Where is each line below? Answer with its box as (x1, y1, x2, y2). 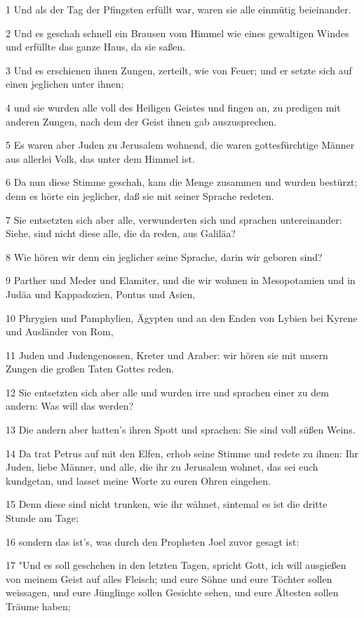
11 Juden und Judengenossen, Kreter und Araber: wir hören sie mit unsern (6, 347, 328, 362)
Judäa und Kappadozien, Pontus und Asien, (6, 286, 196, 301)
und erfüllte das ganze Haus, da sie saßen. (6, 39, 186, 54)
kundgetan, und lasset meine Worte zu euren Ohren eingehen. (6, 473, 271, 488)
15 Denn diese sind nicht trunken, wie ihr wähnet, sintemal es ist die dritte (6, 497, 328, 511)
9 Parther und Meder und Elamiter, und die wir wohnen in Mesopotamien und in (6, 273, 356, 288)
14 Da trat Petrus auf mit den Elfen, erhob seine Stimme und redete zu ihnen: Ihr (6, 445, 359, 460)
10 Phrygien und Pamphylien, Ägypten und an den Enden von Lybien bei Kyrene (6, 310, 358, 325)
